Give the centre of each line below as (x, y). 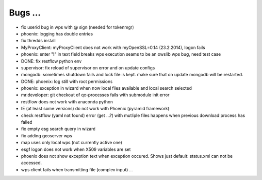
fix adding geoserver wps (47, 135)
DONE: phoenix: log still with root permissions (67, 81)
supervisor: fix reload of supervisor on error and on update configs (88, 67)
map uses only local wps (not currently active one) (72, 143)
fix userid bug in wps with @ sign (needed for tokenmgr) (78, 27)
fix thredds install (38, 41)
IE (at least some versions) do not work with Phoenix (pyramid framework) (95, 109)
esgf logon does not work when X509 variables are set (76, 149)
